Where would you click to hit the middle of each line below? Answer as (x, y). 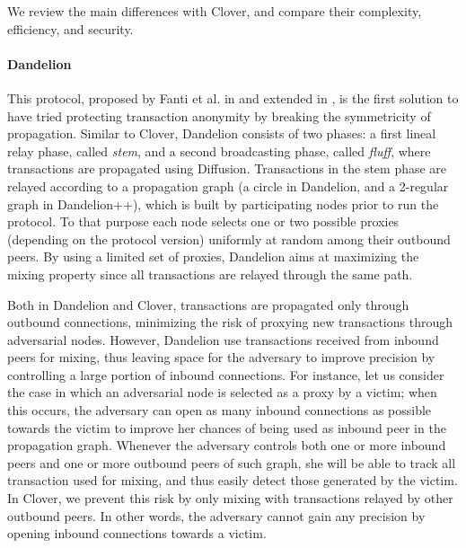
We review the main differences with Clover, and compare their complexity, (215, 11)
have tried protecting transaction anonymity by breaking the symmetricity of (219, 115)
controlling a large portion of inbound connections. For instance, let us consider (226, 374)
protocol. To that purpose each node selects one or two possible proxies (203, 221)
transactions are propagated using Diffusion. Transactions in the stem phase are (227, 168)
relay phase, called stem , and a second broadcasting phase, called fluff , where (219, 150)
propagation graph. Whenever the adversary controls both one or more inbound (227, 445)
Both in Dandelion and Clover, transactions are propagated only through (208, 304)
